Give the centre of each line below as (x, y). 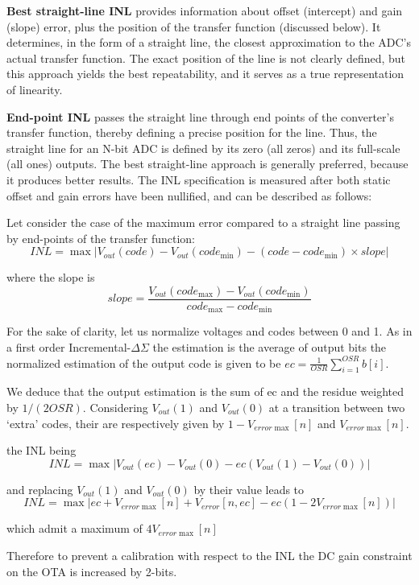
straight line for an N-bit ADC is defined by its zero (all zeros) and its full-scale (203, 148)
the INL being (41, 450)
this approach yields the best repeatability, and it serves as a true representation (205, 74)
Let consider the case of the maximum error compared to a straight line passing (203, 222)
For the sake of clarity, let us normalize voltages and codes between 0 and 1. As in (209, 331)
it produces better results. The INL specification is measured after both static (199, 179)
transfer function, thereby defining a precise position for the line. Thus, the (192, 132)
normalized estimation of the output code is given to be (144, 363)
